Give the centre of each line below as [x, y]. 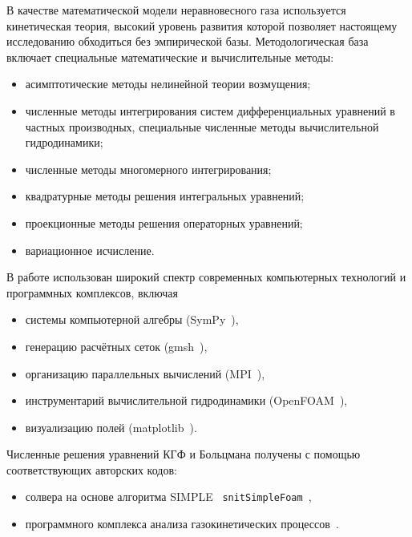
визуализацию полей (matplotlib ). [111, 427]
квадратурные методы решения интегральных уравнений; [165, 196]
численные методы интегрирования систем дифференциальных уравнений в [210, 110]
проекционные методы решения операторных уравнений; [164, 222]
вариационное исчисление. [90, 250]
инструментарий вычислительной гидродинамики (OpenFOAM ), [186, 400]
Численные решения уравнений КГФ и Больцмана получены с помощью [184, 454]
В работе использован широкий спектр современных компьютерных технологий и [206, 277]
